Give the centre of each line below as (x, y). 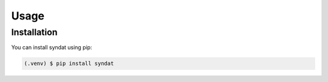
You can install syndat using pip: (52, 47)
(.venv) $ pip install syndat (69, 63)
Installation (34, 32)
